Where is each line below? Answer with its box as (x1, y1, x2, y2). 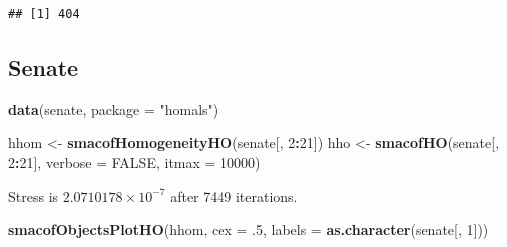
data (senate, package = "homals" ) (8, 98, 219, 119)
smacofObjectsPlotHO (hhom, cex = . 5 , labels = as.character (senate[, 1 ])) (8, 219, 489, 240)
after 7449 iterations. (170, 185, 298, 206)
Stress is (8, 185, 59, 206)
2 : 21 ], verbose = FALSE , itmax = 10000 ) (8, 151, 261, 172)
